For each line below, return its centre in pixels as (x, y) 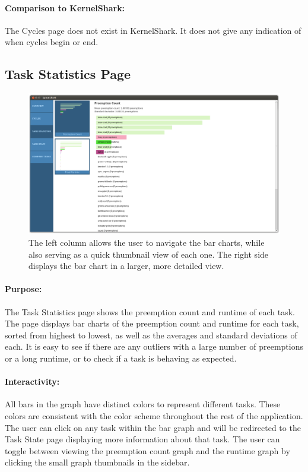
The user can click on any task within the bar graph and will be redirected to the (153, 427)
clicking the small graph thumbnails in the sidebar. (97, 462)
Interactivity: (32, 381)
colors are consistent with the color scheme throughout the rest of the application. (154, 415)
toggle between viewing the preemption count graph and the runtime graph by (147, 450)
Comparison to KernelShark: (65, 7)
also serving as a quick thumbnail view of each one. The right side (149, 254)
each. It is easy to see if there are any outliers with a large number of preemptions (154, 346)
